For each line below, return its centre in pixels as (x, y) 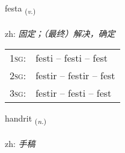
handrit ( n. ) (26, 119)
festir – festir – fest (75, 76)
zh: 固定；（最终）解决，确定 (60, 33)
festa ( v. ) (20, 9)
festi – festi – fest (72, 58)
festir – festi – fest (74, 93)
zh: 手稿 (20, 144)
